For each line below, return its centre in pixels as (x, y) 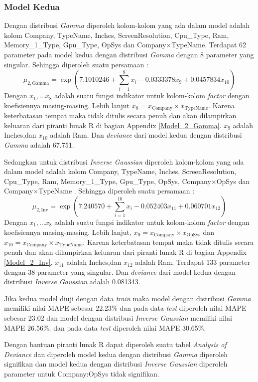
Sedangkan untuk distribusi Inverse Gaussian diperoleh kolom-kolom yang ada (124, 161)
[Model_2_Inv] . (28, 262)
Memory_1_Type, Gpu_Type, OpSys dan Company (85, 45)
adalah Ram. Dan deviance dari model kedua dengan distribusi (146, 135)
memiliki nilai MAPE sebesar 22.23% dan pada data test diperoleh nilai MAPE (125, 308)
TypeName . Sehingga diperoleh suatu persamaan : (117, 191)
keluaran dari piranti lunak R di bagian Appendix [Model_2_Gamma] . (113, 125)
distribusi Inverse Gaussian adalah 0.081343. (72, 282)
